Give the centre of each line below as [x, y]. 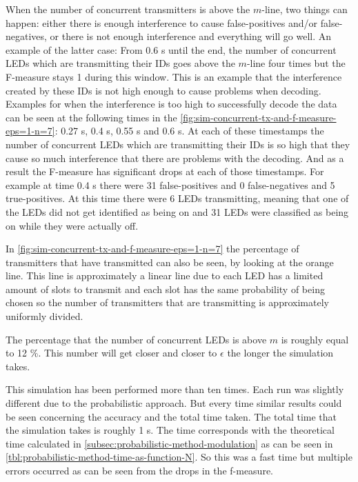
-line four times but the [296, 63]
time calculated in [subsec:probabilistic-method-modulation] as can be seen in [169, 443]
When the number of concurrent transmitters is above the [128, 9]
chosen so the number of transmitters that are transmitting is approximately [167, 302]
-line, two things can [305, 9]
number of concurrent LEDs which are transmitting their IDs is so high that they [178, 144]
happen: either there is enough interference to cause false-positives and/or [162, 22]
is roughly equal [315, 339]
